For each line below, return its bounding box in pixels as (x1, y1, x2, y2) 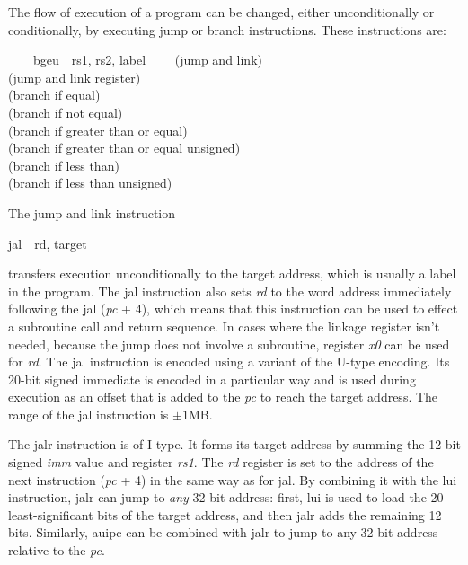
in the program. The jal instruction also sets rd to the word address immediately (8, 281, 452, 300)
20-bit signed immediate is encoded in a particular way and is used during (8, 369, 416, 388)
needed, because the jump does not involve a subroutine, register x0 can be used (8, 334, 450, 353)
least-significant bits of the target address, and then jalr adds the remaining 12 (8, 505, 442, 524)
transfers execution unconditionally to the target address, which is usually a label (8, 264, 456, 283)
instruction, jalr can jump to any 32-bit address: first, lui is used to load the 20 (8, 488, 444, 507)
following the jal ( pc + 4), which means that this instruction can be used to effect (8, 299, 458, 318)
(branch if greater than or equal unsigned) (8, 138, 241, 157)
